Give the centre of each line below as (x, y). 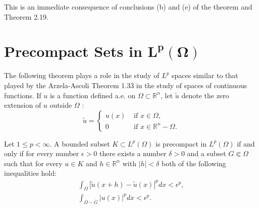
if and (246, 143)
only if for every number (42, 153)
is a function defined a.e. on (93, 95)
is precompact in (181, 143)
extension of (23, 105)
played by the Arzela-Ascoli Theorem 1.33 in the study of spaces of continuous (126, 85)
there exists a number (133, 153)
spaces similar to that (205, 75)
